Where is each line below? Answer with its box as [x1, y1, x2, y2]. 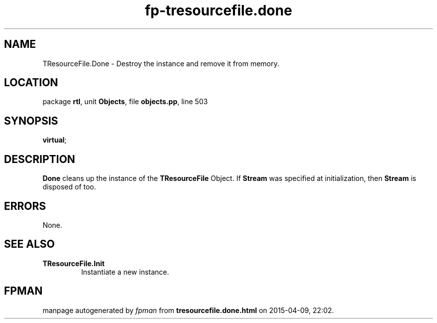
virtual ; [42, 136, 67, 145]
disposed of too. [42, 182, 96, 191]
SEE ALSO [4, 238, 55, 251]
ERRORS [4, 199, 46, 212]
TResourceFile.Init [42, 259, 105, 268]
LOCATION [4, 76, 58, 89]
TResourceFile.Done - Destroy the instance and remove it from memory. [42, 59, 279, 68]
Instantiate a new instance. [81, 267, 169, 276]
